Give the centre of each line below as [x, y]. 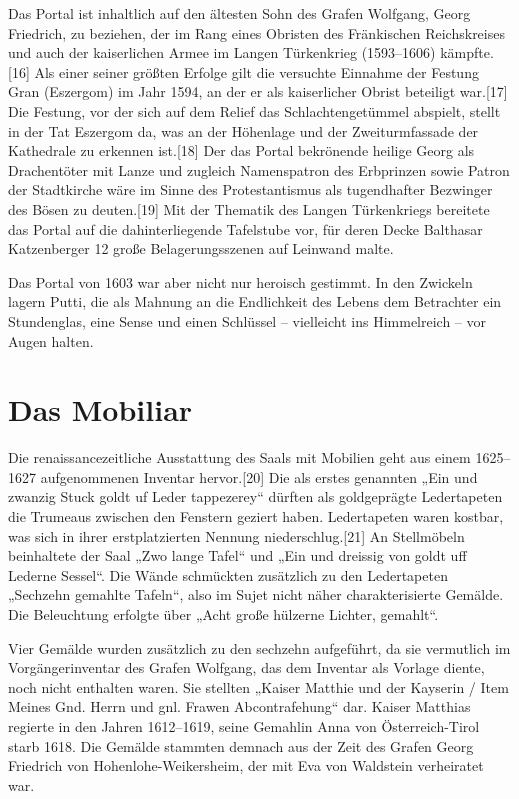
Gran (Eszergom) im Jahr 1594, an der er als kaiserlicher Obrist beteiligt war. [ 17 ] [258, 91]
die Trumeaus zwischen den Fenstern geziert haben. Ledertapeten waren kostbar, [256, 516]
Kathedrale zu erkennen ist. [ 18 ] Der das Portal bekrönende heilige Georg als [241, 150]
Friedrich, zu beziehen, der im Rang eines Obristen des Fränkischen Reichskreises [256, 32]
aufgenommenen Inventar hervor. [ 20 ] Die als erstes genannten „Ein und [259, 476]
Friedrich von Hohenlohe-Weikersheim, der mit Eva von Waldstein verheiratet [246, 765]
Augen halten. [51, 340]
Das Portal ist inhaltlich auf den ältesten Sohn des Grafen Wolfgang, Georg [239, 13]
